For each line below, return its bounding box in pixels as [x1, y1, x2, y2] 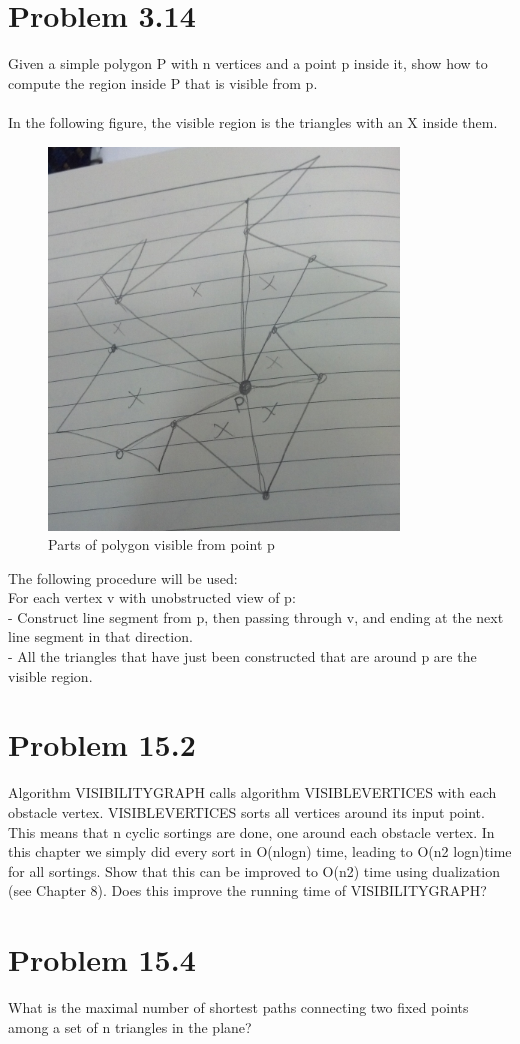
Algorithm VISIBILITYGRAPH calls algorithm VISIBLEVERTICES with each [8, 782, 497, 803]
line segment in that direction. [8, 626, 193, 647]
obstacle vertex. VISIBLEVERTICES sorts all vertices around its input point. [8, 801, 485, 822]
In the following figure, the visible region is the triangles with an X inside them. [8, 111, 498, 132]
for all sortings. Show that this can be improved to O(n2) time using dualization [8, 860, 501, 881]
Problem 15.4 [8, 939, 196, 980]
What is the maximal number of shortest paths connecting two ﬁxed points [8, 997, 469, 1018]
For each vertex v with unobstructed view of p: [8, 587, 296, 608]
